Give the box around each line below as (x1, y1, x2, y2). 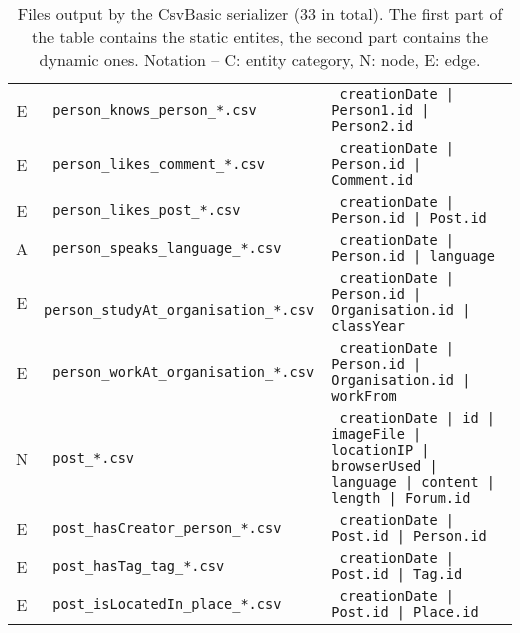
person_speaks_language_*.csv (52, 240, 282, 256)
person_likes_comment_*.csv (52, 156, 265, 172)
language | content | (331, 474, 495, 490)
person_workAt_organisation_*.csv (52, 364, 315, 380)
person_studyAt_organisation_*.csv (44, 302, 315, 318)
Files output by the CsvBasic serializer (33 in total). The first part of (17, 2, 503, 25)
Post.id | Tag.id (331, 566, 463, 582)
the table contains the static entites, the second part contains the (31, 25, 488, 48)
